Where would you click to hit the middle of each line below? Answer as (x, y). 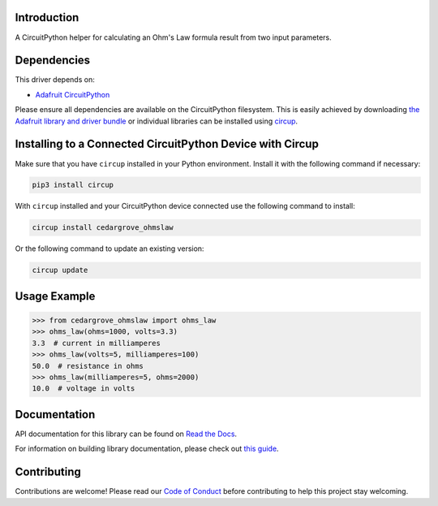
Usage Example (55, 296)
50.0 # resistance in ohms (88, 366)
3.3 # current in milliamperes (97, 343)
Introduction (47, 17)
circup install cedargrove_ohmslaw (103, 228)
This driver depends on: (55, 80)
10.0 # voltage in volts (84, 389)
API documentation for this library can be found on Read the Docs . (126, 434)
